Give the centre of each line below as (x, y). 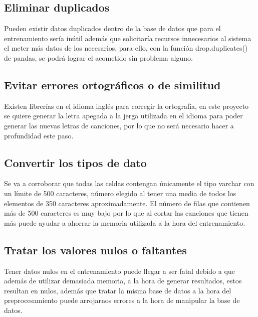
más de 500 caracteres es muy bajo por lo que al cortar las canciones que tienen (126, 213)
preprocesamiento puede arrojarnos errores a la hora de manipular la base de (122, 300)
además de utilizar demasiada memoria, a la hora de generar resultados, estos (123, 281)
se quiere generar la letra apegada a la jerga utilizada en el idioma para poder (123, 116)
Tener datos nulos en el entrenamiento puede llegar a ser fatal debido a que (119, 271)
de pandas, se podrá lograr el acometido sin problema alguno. (98, 57)
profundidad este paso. (39, 135)
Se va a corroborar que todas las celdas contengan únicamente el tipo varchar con (129, 183)
